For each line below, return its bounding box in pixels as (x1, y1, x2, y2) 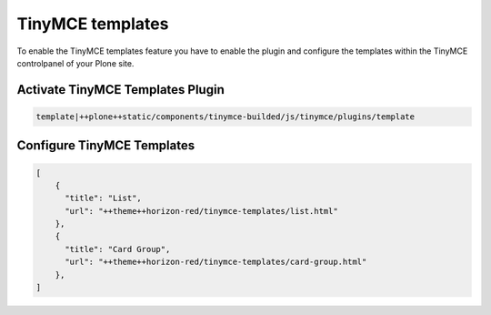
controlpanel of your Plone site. (16, 57, 135, 68)
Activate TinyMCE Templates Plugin (16, 82, 225, 97)
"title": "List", (65, 193, 143, 204)
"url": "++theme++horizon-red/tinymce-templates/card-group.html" (65, 257, 367, 268)
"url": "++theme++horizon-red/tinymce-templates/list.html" (65, 206, 338, 216)
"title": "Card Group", (65, 244, 171, 254)
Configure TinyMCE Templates (16, 137, 195, 154)
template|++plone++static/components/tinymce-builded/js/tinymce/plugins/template (35, 111, 416, 122)
